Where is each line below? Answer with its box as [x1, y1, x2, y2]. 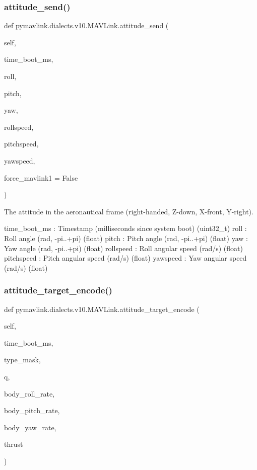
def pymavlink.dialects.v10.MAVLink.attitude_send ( [4, 20, 169, 31]
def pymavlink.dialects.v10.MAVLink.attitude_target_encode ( [4, 303, 200, 314]
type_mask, [4, 354, 41, 365]
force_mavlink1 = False [4, 172, 78, 183]
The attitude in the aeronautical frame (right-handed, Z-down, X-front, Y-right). [4, 206, 253, 216]
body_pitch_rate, [4, 405, 60, 416]
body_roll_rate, [4, 388, 55, 399]
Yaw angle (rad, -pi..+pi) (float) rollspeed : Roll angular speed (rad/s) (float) [4, 243, 243, 253]
